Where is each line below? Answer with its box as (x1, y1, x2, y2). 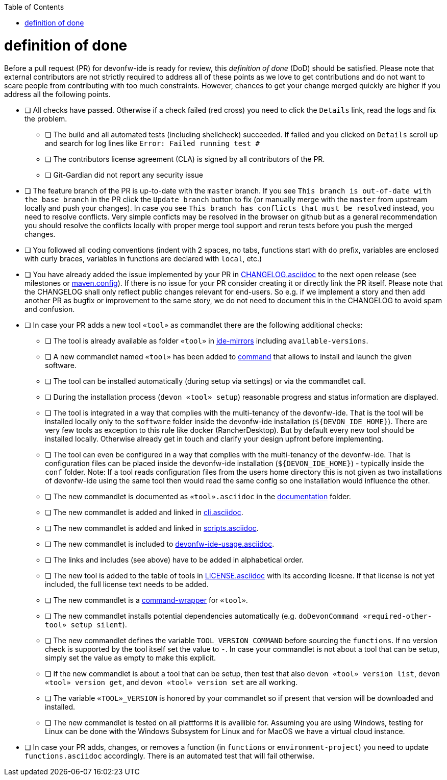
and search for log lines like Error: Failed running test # (45, 138, 260, 148)
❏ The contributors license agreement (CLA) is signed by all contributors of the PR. (45, 154, 325, 163)
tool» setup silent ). (45, 620, 127, 629)
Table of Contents (4, 3, 64, 11)
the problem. (24, 114, 67, 123)
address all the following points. (4, 89, 111, 99)
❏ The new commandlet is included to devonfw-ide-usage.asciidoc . (45, 539, 275, 548)
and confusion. (24, 304, 75, 313)
